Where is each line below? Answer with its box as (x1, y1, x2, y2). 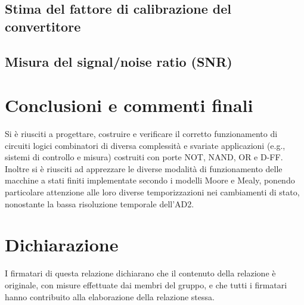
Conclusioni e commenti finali (5, 93, 253, 117)
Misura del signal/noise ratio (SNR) (5, 52, 232, 70)
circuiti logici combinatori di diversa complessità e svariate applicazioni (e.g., (5, 139, 286, 151)
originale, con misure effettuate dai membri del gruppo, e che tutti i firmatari (5, 278, 287, 291)
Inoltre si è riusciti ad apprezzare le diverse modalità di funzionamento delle (5, 162, 283, 175)
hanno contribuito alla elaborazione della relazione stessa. (5, 290, 215, 303)
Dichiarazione (5, 232, 119, 257)
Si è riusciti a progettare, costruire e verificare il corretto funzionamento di (5, 127, 278, 140)
